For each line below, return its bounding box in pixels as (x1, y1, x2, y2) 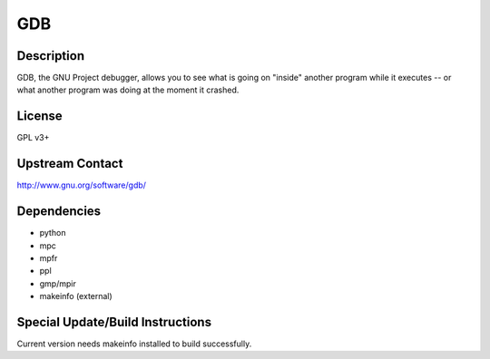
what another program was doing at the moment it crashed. (16, 84, 240, 95)
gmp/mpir (39, 277, 76, 289)
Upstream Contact (16, 156, 123, 171)
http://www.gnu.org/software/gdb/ (16, 179, 147, 190)
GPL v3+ (16, 132, 50, 143)
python (39, 228, 66, 238)
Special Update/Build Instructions (16, 314, 212, 330)
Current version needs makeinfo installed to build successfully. (16, 338, 252, 349)
